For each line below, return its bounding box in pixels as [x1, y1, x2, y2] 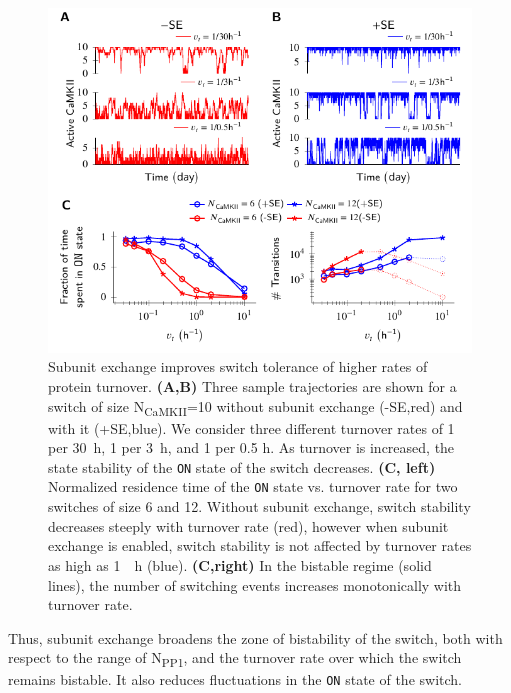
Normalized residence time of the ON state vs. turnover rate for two [48, 476, 458, 497]
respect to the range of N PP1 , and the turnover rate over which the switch [8, 647, 462, 671]
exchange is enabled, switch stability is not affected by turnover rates [48, 535, 472, 556]
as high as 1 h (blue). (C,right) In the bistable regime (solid [48, 554, 432, 575]
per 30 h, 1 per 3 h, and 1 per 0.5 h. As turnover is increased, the [48, 437, 455, 458]
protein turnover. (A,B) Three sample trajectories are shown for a [48, 375, 457, 396]
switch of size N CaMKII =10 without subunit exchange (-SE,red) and [48, 395, 463, 419]
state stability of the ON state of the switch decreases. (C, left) [48, 456, 436, 477]
